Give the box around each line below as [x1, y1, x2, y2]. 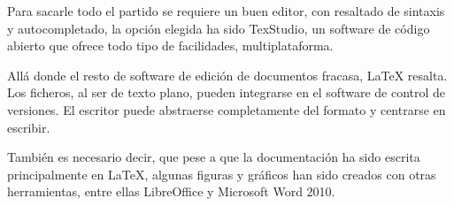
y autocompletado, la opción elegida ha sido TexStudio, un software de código [7, 19, 430, 37]
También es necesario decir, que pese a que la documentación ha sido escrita [7, 148, 420, 166]
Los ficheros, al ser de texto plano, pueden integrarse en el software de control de [7, 83, 446, 102]
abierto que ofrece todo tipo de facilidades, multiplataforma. [7, 36, 334, 55]
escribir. [7, 118, 50, 136]
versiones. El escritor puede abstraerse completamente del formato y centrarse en [7, 100, 446, 118]
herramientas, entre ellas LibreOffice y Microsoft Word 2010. [7, 182, 335, 201]
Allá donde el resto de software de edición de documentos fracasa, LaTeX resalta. [7, 65, 448, 84]
